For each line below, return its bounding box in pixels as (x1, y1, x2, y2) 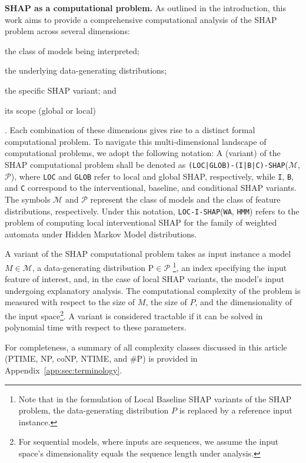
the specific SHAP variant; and (5, 84, 117, 96)
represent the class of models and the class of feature (90, 193, 281, 205)
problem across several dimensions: (5, 25, 130, 37)
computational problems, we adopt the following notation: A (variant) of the (5, 147, 281, 159)
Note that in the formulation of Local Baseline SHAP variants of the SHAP (18, 392, 292, 405)
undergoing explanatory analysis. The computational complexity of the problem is (5, 284, 301, 296)
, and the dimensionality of (195, 296, 292, 308)
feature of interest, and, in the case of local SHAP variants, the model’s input (5, 273, 285, 285)
